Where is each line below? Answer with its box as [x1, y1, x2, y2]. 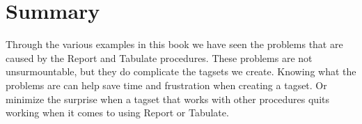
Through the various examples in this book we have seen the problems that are [6, 37, 343, 52]
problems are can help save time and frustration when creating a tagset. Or [6, 77, 327, 92]
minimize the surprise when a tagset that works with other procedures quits [6, 91, 330, 106]
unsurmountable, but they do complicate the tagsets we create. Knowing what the [6, 64, 356, 79]
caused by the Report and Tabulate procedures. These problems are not [6, 50, 313, 65]
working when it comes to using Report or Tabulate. [6, 105, 229, 120]
